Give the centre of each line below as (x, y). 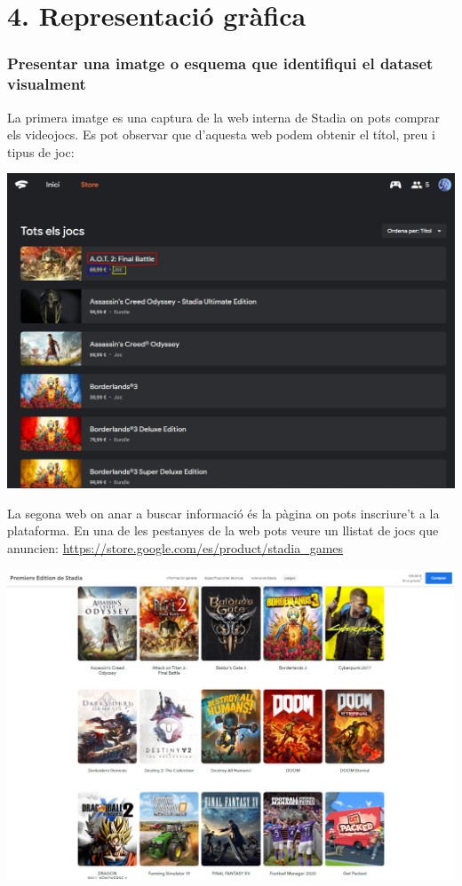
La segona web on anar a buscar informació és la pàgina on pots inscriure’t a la (223, 513)
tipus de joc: (41, 151)
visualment (47, 84)
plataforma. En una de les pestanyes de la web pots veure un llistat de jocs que (223, 530)
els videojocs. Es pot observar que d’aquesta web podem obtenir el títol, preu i (221, 134)
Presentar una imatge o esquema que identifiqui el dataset (220, 63)
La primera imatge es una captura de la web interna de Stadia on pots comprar (224, 117)
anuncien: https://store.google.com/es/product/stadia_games (175, 547)
